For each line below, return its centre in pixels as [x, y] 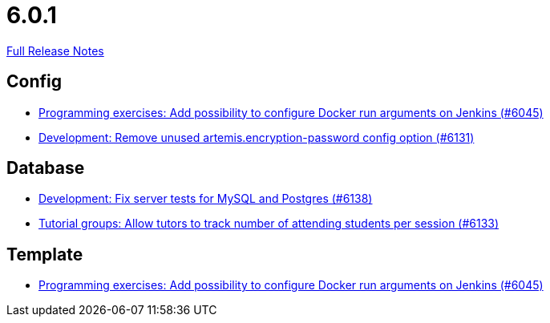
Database [46, 168]
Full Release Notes [55, 50]
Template [45, 254]
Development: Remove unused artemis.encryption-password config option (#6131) [257, 137]
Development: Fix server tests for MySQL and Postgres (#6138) [206, 199]
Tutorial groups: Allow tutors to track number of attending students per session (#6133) [269, 224]
